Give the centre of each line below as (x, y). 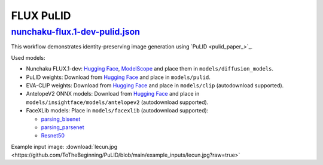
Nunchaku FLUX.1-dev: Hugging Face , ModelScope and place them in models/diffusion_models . (150, 69)
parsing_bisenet (61, 119)
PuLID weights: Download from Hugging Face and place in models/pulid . (118, 77)
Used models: (28, 57)
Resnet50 (53, 136)
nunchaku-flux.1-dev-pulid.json (76, 32)
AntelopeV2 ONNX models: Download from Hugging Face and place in (113, 94)
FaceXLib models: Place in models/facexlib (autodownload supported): (117, 111)
